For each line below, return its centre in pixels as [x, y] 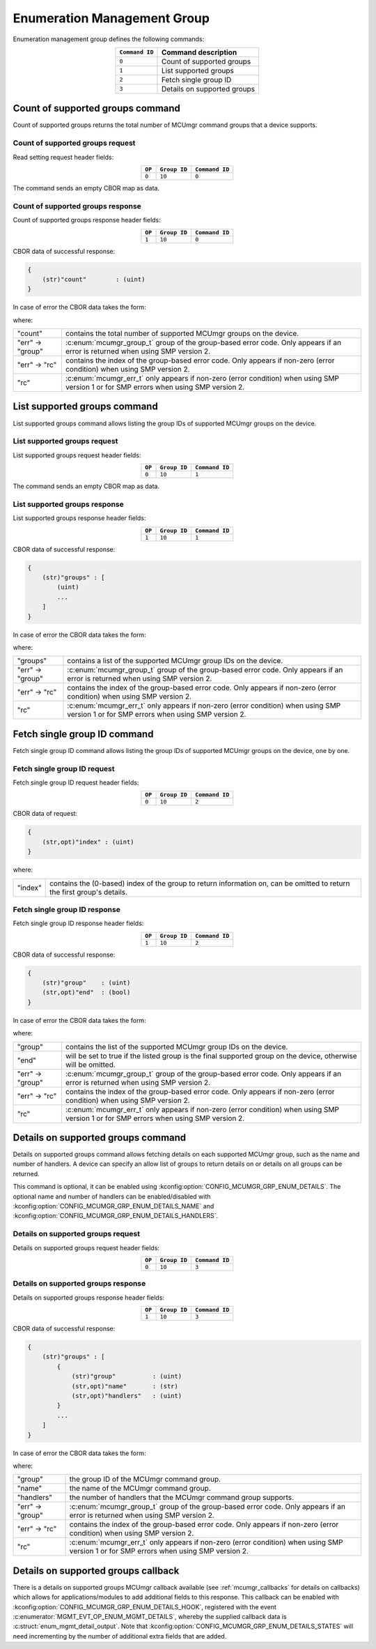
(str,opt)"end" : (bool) [86, 993]
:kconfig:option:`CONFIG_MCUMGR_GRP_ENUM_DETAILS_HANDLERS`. [116, 1216]
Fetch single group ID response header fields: [78, 923]
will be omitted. [91, 1065]
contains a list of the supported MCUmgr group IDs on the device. [175, 661]
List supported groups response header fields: [79, 518]
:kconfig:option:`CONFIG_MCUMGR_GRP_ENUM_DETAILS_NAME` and [113, 1206]
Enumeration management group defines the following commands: [109, 39]
